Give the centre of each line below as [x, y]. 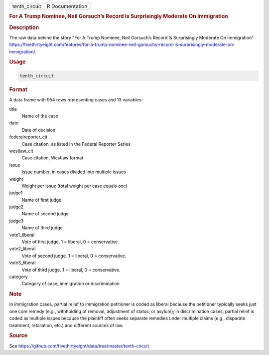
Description [24, 27]
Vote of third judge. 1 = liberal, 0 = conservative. [71, 270]
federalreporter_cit [28, 137]
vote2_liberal [22, 249]
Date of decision [39, 130]
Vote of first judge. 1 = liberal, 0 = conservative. [70, 242]
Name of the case [40, 116]
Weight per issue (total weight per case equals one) [75, 186]
